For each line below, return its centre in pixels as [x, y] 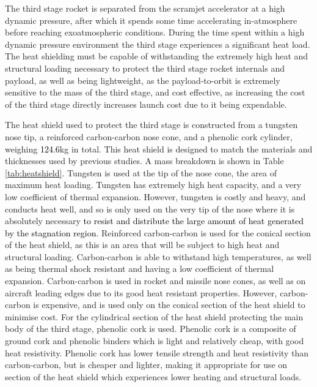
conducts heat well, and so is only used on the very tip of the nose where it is [150, 209]
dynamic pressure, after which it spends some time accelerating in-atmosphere [151, 20]
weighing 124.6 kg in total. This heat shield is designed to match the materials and [159, 148]
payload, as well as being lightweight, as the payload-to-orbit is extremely [143, 80]
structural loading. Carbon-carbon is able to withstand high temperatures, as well [158, 256]
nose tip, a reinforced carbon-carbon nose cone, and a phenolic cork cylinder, [149, 136]
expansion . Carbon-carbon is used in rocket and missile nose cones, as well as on [155, 281]
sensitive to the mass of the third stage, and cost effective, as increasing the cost [155, 92]
